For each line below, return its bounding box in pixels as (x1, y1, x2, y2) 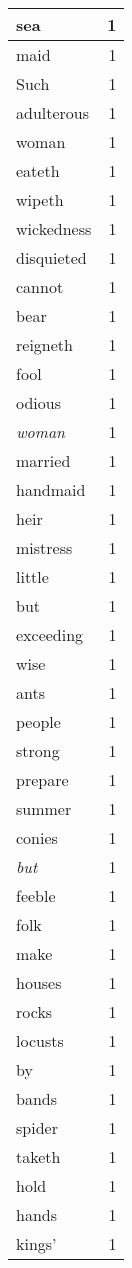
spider (16, 1116, 58, 1139)
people (16, 710, 61, 733)
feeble (16, 884, 56, 907)
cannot (16, 275, 64, 298)
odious (16, 391, 61, 414)
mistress (16, 536, 73, 559)
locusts (16, 1029, 64, 1052)
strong (16, 739, 60, 762)
